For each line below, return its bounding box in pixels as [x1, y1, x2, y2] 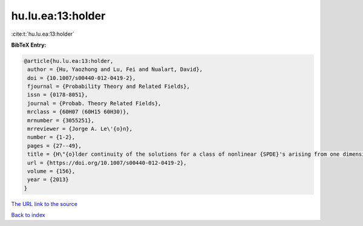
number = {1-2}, [27, 134, 76, 141]
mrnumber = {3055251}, [27, 117, 95, 124]
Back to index [11, 211, 45, 219]
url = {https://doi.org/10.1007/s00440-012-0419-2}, [27, 159, 187, 166]
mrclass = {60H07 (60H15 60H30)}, [27, 108, 129, 115]
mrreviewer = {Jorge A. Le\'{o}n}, [27, 125, 133, 133]
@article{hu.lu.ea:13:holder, [24, 58, 114, 64]
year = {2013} [27, 176, 69, 183]
